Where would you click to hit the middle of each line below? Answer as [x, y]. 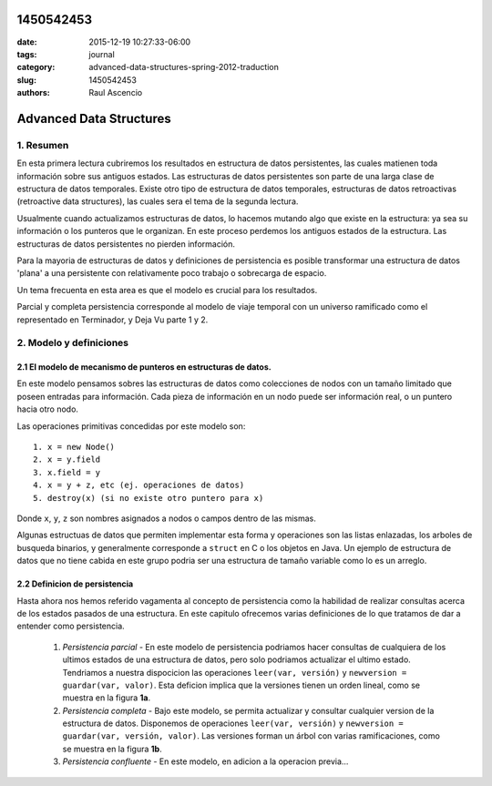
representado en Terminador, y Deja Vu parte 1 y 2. [113, 320]
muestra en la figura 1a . [107, 698]
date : [27, 42]
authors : [33, 93]
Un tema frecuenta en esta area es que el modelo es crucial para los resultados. [167, 290]
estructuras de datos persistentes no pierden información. [126, 244]
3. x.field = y [67, 472]
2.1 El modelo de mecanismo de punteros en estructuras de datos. [144, 367]
